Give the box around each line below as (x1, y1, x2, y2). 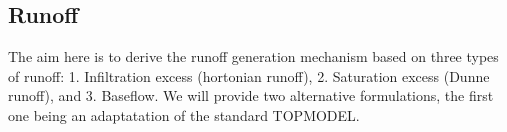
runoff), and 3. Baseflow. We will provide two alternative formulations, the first (8, 85, 494, 106)
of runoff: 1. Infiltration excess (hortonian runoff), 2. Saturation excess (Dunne (8, 65, 490, 86)
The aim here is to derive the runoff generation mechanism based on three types (8, 46, 499, 67)
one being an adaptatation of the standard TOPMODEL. (8, 104, 360, 125)
